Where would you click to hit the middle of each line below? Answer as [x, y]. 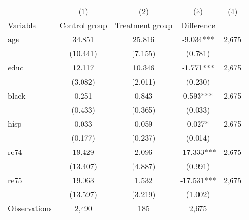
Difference [198, 25]
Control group [83, 25]
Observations [30, 208]
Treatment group [144, 25]
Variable [22, 25]
